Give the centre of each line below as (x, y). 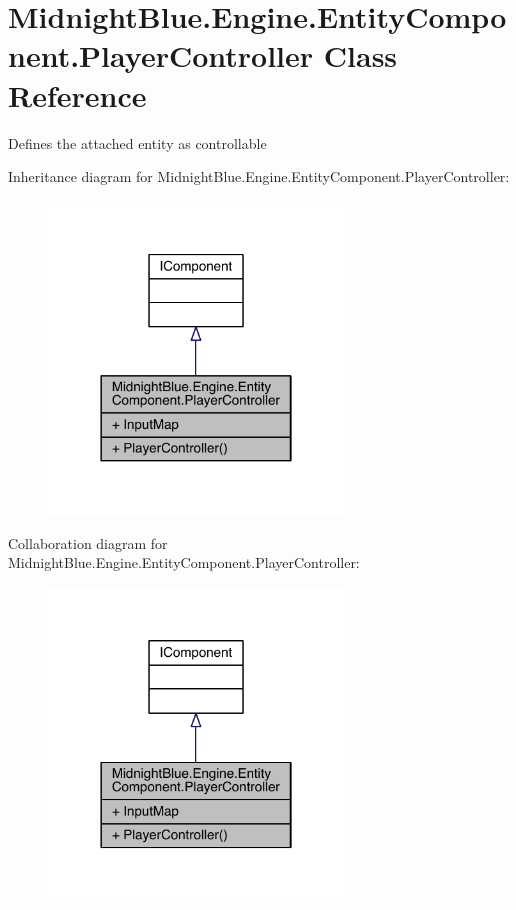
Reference (77, 94)
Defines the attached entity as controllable (137, 142)
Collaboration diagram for (88, 542)
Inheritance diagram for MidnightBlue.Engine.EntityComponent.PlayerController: (259, 176)
